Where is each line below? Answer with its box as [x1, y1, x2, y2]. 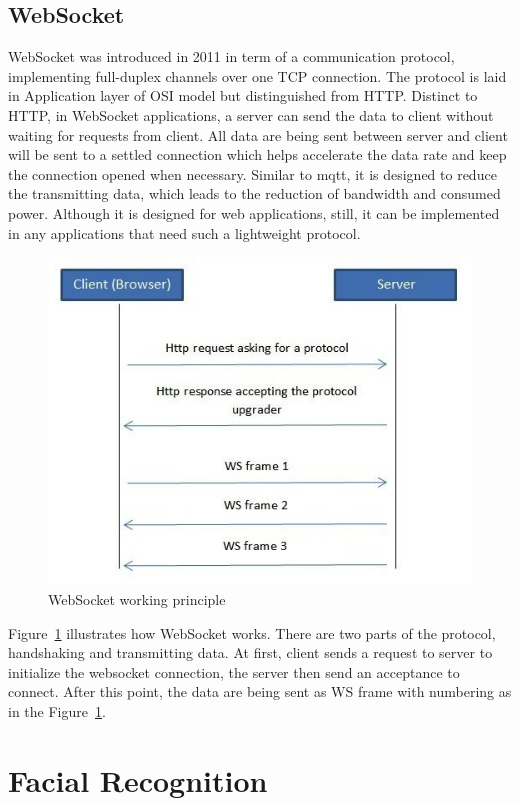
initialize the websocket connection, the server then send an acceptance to [8, 661, 460, 682]
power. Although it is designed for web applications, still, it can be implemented [8, 202, 500, 223]
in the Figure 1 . [8, 700, 106, 721]
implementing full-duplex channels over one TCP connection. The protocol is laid [8, 65, 507, 86]
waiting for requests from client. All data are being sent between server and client [8, 124, 508, 145]
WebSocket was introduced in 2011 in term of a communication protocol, [8, 46, 455, 67]
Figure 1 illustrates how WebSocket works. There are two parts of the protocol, [8, 622, 496, 643]
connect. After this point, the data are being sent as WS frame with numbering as [8, 681, 512, 702]
